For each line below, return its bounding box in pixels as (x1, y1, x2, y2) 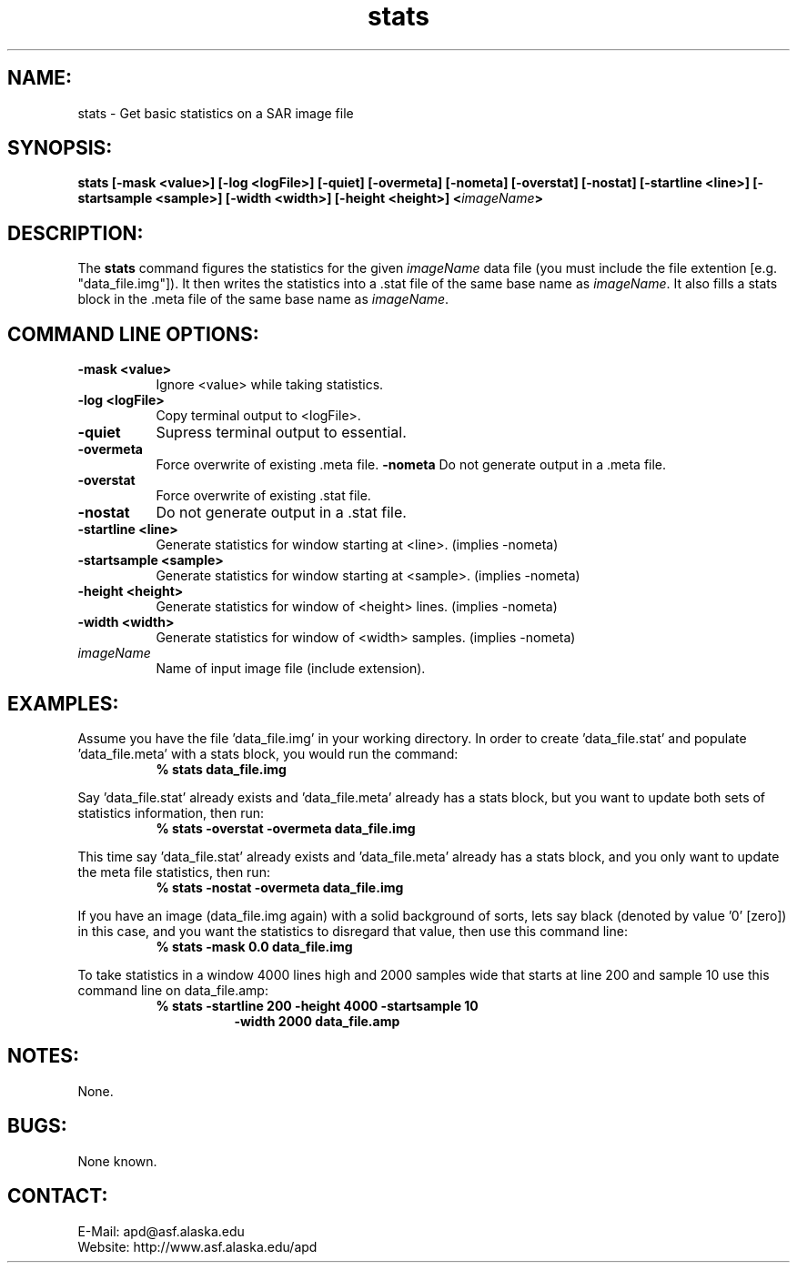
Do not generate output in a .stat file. (156, 503, 407, 522)
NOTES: (7, 1044, 80, 1068)
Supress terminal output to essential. (156, 423, 407, 442)
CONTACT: (7, 1184, 108, 1208)
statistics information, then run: (77, 804, 265, 821)
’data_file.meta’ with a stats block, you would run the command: (77, 745, 459, 761)
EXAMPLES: (7, 691, 119, 715)
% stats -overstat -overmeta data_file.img (156, 820, 416, 836)
